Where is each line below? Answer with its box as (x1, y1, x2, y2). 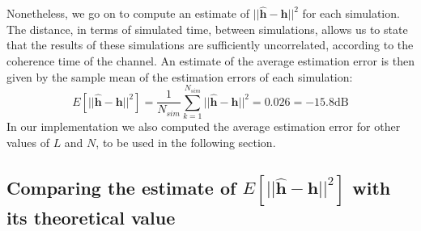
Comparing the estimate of (6, 174, 236, 199)
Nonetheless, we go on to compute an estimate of (6, 5, 250, 22)
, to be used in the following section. (96, 133, 276, 150)
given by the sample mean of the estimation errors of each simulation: (6, 68, 353, 85)
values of (6, 133, 49, 150)
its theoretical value (6, 204, 176, 229)
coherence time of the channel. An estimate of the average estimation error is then (6, 52, 415, 69)
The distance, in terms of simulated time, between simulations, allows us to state (6, 20, 408, 37)
